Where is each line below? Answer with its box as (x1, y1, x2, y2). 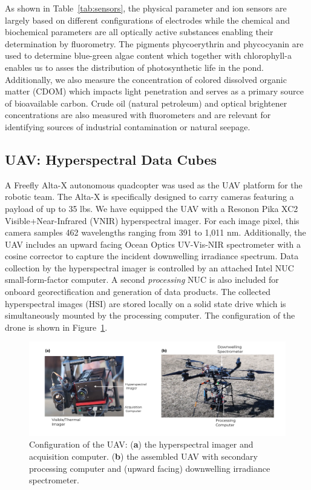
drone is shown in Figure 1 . (5, 320, 108, 333)
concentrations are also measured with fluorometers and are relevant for (5, 108, 271, 121)
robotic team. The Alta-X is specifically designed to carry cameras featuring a (5, 190, 294, 203)
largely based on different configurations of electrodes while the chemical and (5, 13, 290, 26)
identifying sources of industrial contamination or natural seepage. (5, 120, 250, 133)
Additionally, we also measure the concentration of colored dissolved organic (5, 73, 287, 85)
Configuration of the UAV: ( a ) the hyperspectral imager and (29, 438, 254, 451)
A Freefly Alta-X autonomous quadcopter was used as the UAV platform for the (5, 178, 303, 191)
